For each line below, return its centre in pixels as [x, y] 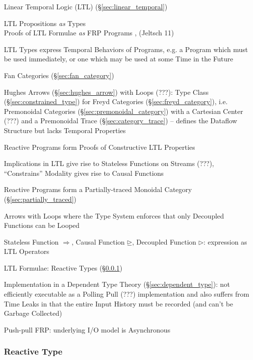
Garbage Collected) [33, 313]
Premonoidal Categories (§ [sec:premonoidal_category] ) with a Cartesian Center [124, 111]
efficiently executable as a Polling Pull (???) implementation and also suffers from [127, 294]
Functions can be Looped [42, 225]
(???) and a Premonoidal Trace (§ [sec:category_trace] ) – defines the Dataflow [121, 121]
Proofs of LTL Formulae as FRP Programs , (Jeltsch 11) [89, 33]
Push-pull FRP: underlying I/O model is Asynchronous [87, 329]
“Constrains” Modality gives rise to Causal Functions [84, 173]
